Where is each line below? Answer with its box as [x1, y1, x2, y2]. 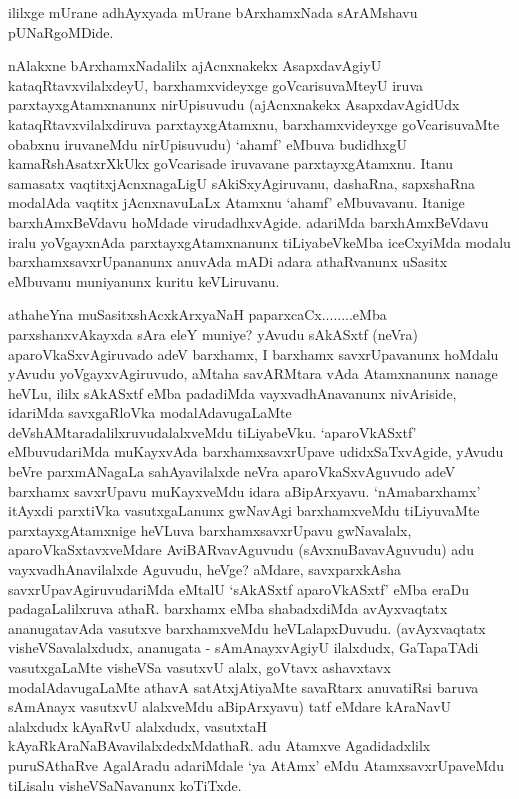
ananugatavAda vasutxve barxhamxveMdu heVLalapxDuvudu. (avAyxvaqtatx [8, 617, 486, 638]
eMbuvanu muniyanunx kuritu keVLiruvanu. [8, 270, 280, 291]
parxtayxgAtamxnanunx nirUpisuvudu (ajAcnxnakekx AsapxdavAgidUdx [8, 94, 460, 115]
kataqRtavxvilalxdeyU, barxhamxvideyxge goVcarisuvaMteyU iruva [8, 74, 424, 95]
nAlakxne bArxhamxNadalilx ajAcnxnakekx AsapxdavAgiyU [8, 55, 382, 76]
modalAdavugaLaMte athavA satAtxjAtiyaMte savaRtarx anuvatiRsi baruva [8, 676, 479, 697]
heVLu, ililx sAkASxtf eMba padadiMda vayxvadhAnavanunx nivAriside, [8, 382, 457, 403]
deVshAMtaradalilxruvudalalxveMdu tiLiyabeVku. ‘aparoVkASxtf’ [8, 421, 417, 442]
